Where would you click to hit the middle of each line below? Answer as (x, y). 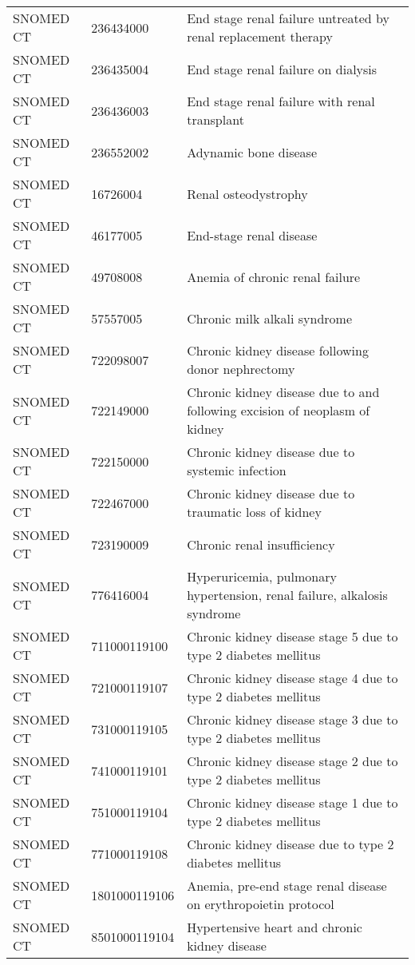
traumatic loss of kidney (254, 512)
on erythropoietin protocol (261, 904)
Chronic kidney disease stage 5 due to (292, 636)
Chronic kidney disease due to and (283, 392)
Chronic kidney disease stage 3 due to (292, 719)
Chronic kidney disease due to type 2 (290, 844)
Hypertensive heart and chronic (275, 927)
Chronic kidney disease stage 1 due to (292, 802)
